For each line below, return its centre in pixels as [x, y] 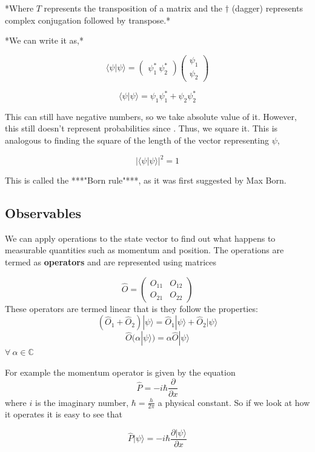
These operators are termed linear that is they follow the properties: [131, 308]
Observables [43, 213]
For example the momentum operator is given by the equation [120, 372]
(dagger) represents [267, 8]
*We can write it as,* [44, 40]
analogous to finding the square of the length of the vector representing [137, 140]
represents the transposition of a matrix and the [133, 8]
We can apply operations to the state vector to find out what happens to [140, 238]
